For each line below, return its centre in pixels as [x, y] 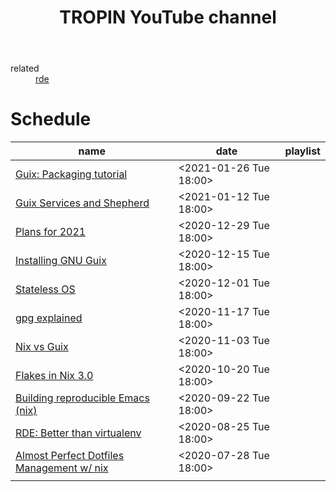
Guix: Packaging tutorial [71, 174]
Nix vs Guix [42, 347]
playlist [302, 151]
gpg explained [49, 318]
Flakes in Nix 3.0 [54, 376]
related [25, 68]
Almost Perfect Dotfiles [70, 456]
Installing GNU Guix [61, 261]
